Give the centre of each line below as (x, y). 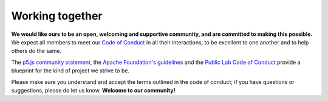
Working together (57, 16)
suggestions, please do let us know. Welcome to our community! (93, 90)
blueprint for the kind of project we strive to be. (70, 71)
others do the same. (36, 51)
